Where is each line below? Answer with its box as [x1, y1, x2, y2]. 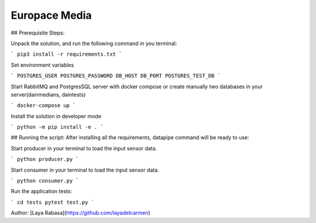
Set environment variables [11, 61, 74, 68]
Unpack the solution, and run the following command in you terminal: [11, 40, 177, 47]
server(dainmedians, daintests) [11, 91, 86, 98]
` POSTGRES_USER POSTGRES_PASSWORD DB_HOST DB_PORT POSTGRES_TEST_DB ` [11, 73, 221, 79]
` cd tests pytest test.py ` [11, 199, 95, 205]
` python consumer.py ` [11, 177, 79, 184]
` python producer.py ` [11, 156, 79, 163]
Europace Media [11, 9, 92, 22]
